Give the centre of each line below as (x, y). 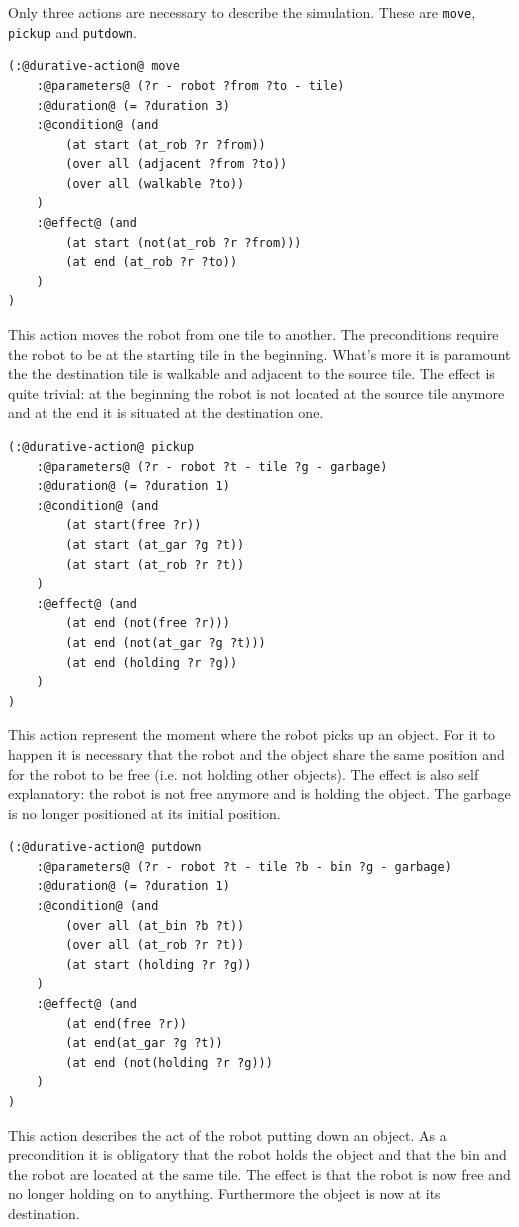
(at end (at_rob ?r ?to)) (151, 262)
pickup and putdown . (72, 31)
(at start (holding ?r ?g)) (158, 964)
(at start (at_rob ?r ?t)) (155, 564)
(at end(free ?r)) (126, 1023)
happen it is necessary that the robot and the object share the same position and (256, 753)
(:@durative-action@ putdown (105, 847)
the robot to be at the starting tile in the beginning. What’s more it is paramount (259, 353)
